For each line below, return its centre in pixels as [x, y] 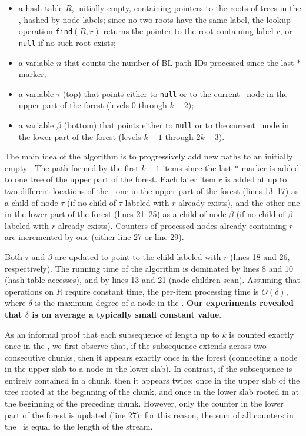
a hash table [41, 8]
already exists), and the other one [239, 202]
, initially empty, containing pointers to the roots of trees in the [186, 8]
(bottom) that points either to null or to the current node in [177, 124]
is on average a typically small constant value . [127, 314]
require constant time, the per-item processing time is [162, 291]
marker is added [270, 167]
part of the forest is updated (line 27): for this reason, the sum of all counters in [149, 415]
